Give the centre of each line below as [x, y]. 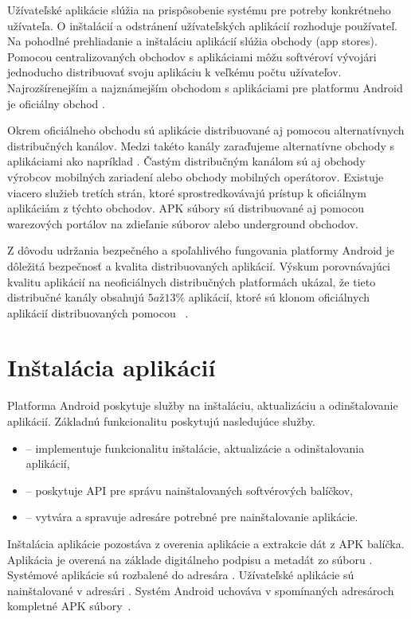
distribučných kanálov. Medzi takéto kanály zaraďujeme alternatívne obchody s [201, 145]
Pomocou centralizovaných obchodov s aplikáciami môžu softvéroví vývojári [192, 56]
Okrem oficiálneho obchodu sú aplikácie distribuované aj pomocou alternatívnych [206, 130]
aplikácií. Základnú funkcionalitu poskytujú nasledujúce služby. [161, 421]
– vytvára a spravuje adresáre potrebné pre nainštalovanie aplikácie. [192, 517]
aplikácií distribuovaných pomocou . [98, 312]
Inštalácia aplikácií [112, 367]
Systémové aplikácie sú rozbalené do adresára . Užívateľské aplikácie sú [181, 575]
